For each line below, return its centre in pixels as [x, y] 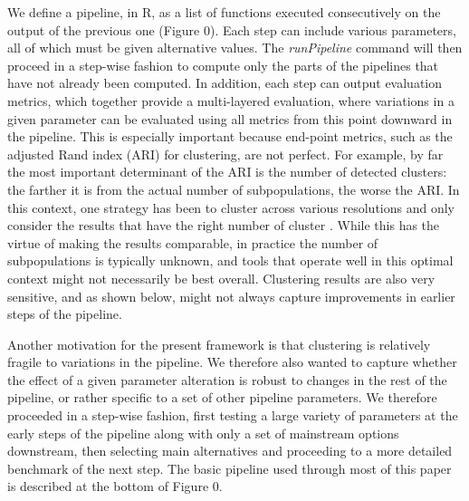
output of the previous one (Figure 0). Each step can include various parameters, [232, 29]
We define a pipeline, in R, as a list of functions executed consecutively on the [224, 12]
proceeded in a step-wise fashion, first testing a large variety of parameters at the [233, 415]
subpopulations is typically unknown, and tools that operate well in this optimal [230, 260]
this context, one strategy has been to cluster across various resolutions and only [231, 207]
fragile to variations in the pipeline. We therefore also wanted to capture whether [232, 362]
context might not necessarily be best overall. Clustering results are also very [221, 278]
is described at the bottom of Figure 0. [115, 486]
